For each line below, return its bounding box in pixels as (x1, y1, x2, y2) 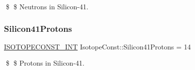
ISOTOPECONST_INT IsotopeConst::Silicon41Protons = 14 (4, 41, 191, 51)
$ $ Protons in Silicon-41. (5, 58, 84, 68)
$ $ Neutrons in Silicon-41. (5, 1, 88, 11)
